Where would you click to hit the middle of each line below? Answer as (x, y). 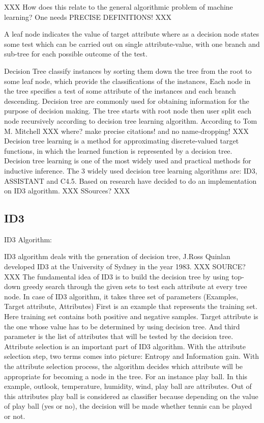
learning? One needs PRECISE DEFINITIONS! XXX (88, 17)
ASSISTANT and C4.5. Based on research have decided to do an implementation (130, 180)
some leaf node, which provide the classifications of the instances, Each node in (127, 81)
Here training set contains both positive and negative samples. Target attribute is (131, 316)
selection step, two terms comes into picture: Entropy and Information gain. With (132, 356)
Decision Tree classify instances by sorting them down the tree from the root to (128, 70)
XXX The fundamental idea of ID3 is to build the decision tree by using (117, 276)
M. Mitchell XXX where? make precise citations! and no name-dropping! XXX (126, 131)
